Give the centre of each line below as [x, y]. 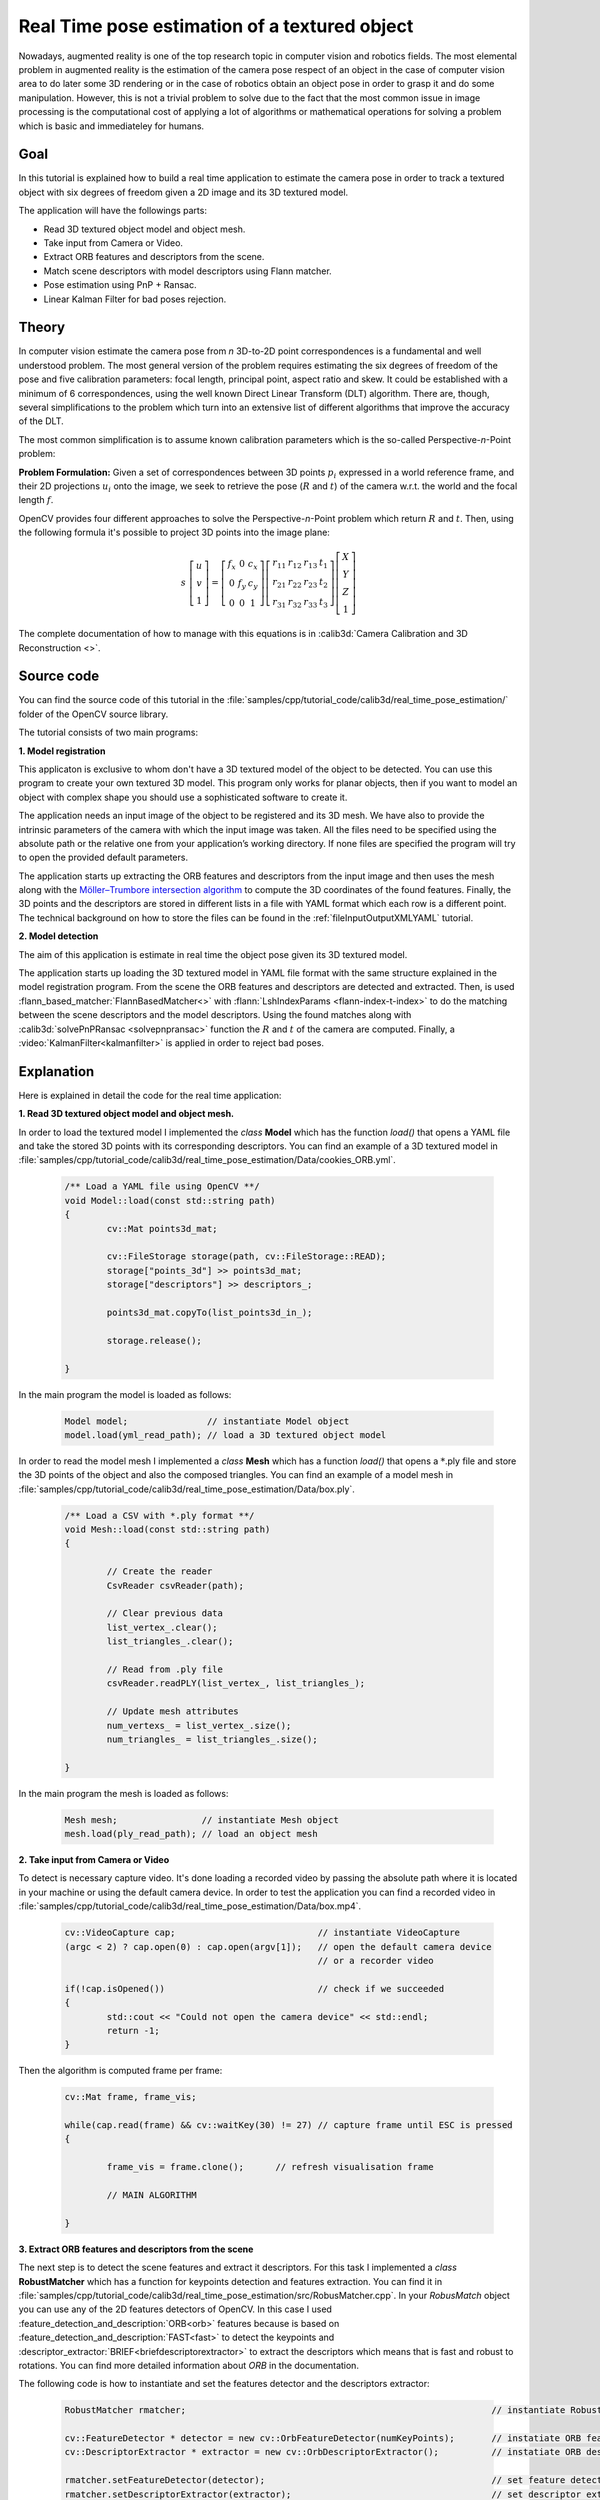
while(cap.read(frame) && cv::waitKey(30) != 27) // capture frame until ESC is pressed [289, 2125]
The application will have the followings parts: [112, 211]
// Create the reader [159, 1571]
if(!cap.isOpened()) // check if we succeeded [254, 1988]
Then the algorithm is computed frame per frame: [120, 2071]
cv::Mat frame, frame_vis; [130, 2097]
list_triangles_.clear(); [170, 1641]
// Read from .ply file [165, 1669]
